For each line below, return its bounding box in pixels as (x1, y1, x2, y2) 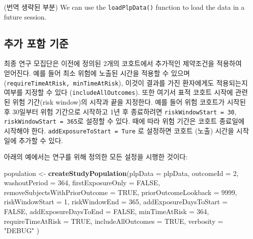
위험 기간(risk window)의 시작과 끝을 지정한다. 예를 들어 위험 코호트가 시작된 (12, 96, 246, 107)
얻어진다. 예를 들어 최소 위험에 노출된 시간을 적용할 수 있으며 (4, 68, 190, 78)
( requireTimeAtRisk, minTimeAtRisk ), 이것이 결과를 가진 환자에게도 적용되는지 (4, 77, 248, 87)
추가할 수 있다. (19, 135, 63, 145)
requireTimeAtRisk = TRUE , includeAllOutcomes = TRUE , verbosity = (4, 216, 223, 226)
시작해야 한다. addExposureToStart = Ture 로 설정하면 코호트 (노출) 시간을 (4, 125, 234, 135)
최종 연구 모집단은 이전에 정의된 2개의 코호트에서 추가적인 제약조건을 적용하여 (4, 58, 242, 68)
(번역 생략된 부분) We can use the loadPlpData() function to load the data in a (4, 2, 245, 12)
